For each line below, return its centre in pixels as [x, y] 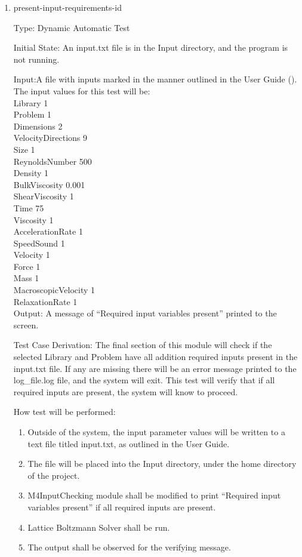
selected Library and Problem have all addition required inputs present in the [155, 357]
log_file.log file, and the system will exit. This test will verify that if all [144, 380]
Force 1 [27, 266]
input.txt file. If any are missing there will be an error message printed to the [155, 368]
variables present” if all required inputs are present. [122, 507]
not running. [36, 59]
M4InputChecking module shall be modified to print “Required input [154, 495]
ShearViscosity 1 [44, 196]
